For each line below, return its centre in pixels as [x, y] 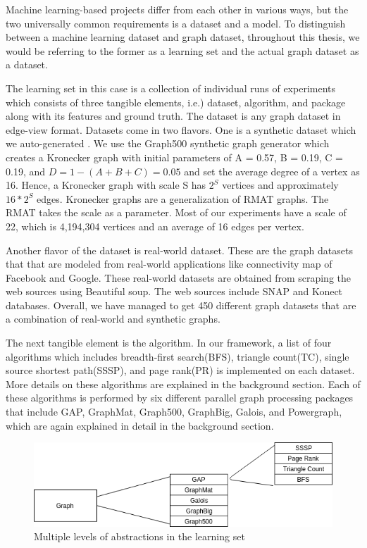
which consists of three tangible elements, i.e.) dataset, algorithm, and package [176, 102]
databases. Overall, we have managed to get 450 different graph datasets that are [181, 305]
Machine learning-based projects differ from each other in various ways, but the [177, 9]
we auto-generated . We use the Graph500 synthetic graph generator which [168, 143]
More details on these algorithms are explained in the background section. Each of [183, 384]
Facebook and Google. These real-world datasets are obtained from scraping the [179, 277]
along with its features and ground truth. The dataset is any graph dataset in [173, 116]
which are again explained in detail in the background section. [140, 425]
